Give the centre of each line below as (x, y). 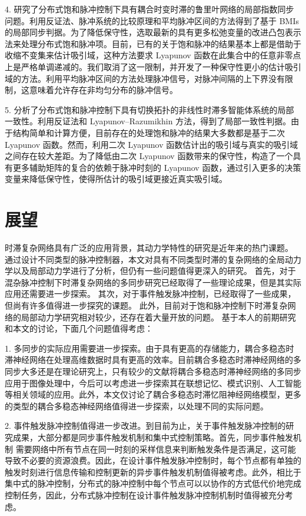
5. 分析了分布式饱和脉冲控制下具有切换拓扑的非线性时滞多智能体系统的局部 (149, 109)
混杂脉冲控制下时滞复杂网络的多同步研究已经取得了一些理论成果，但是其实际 (153, 282)
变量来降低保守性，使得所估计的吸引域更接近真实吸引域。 (116, 179)
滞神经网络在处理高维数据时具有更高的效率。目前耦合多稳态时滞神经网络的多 (153, 360)
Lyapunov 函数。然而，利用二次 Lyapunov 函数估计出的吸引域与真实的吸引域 (152, 144)
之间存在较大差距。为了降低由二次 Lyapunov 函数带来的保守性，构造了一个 (149, 156)
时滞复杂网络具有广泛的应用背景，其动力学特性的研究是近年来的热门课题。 (149, 248)
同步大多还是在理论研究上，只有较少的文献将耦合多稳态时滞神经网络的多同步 (153, 371)
